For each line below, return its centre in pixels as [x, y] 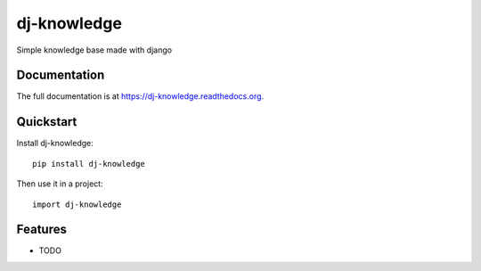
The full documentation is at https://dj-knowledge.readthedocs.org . [140, 96]
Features [41, 230]
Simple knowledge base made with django [94, 50]
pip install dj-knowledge [89, 164]
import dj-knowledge [77, 204]
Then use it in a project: [60, 184]
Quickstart [47, 122]
